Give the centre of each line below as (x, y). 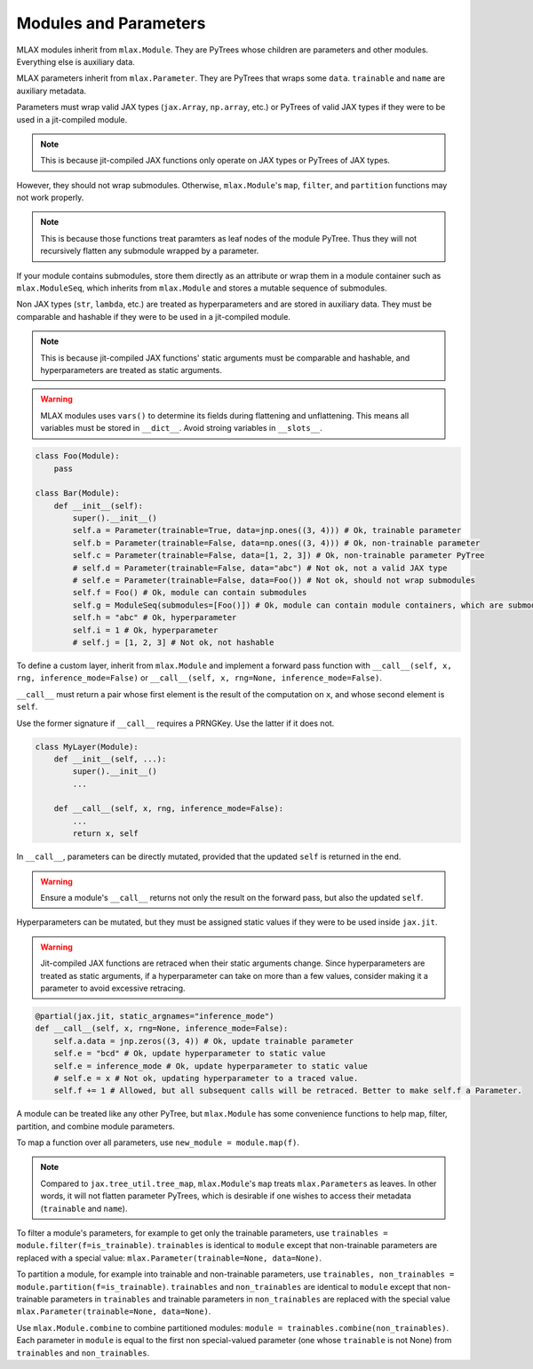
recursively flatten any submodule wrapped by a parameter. (150, 251)
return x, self (106, 834)
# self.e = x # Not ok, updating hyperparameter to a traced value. (206, 1078)
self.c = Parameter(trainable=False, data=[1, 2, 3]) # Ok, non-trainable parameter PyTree (278, 556)
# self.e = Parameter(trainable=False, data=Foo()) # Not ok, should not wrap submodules (274, 581)
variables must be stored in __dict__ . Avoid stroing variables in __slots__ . (182, 428)
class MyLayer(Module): (87, 747)
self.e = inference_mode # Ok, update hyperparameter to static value (211, 1066)
